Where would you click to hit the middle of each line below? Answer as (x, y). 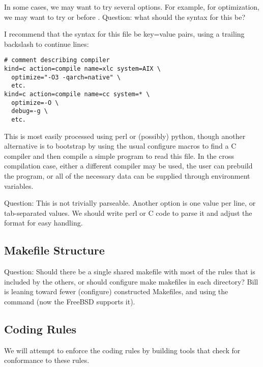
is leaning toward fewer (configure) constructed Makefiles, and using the (116, 291)
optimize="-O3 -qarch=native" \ (66, 77)
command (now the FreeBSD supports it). (70, 301)
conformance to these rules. (47, 360)
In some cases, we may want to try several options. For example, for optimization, (132, 7)
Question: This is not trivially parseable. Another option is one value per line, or (130, 203)
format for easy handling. (43, 223)
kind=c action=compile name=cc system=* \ (77, 94)
